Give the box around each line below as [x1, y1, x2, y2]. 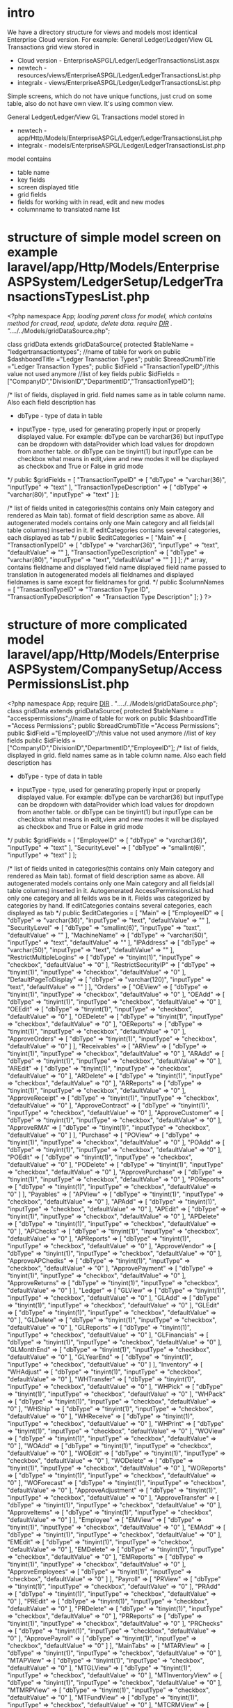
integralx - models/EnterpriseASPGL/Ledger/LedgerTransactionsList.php [17, 141, 226, 149]
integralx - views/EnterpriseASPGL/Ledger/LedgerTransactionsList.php [17, 78, 221, 86]
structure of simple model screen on [7, 230, 221, 245]
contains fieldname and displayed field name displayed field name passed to [7, 563, 227, 571]
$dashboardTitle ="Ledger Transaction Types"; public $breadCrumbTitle [7, 355, 216, 363]
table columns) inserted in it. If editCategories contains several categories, [7, 526, 221, 534]
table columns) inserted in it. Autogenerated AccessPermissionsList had [7, 886, 214, 894]
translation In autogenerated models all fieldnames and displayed [7, 570, 194, 579]
